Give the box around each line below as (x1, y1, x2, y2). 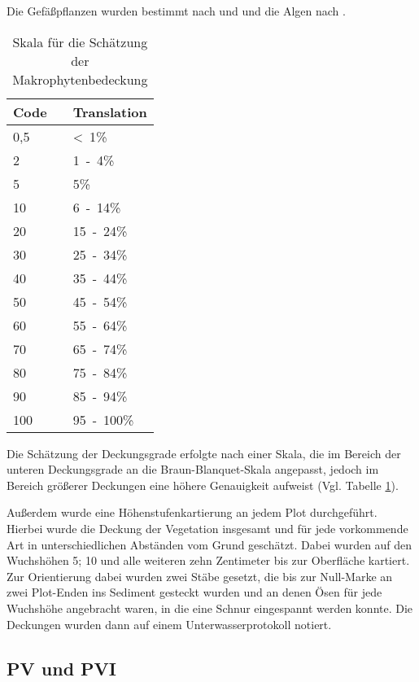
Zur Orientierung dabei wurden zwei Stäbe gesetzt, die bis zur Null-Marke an (7, 567, 393, 584)
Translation (72, 102, 147, 121)
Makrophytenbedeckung (12, 69, 148, 89)
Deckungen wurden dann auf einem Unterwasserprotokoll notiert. (7, 615, 332, 632)
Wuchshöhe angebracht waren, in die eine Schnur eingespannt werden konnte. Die (7, 599, 413, 616)
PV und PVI (7, 655, 117, 680)
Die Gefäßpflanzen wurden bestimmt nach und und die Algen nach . (7, 2, 346, 19)
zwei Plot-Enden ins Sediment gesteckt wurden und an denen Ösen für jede (7, 584, 382, 601)
